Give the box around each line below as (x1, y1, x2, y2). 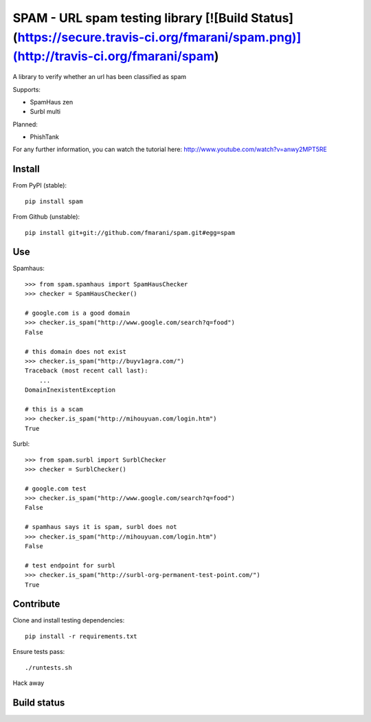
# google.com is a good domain (25, 309, 131, 317)
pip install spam (25, 197, 83, 205)
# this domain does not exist (25, 348, 127, 355)
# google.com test (25, 484, 87, 493)
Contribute (12, 598, 60, 610)
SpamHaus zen (30, 98, 74, 106)
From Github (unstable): (12, 213, 80, 221)
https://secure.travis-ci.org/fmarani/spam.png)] (17, 30, 302, 45)
